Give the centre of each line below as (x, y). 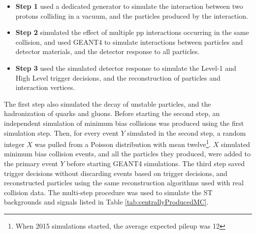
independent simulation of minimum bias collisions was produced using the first (124, 123)
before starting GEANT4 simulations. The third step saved (156, 163)
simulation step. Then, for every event (61, 132)
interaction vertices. (45, 87)
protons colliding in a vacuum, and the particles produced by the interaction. (132, 15)
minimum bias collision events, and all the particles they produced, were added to (127, 154)
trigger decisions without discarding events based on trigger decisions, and (116, 173)
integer (14, 144)
